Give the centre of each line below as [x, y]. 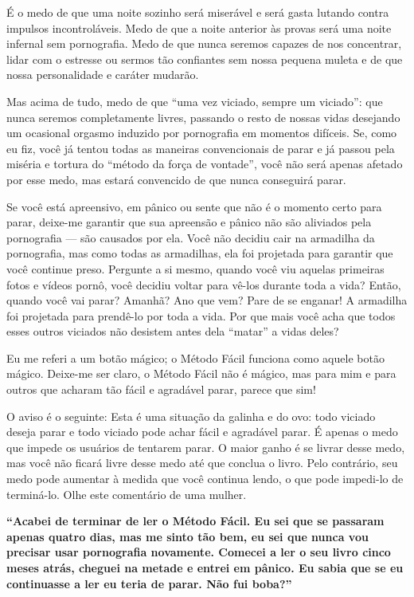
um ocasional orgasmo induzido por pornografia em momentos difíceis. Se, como [202, 133]
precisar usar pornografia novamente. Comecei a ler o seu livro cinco [199, 552]
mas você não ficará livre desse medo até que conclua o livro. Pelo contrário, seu [202, 463]
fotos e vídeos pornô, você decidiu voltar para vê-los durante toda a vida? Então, [204, 284]
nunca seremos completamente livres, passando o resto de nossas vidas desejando [203, 117]
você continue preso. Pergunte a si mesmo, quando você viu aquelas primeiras [195, 268]
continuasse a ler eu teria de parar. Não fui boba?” [149, 583]
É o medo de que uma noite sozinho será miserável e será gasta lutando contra [198, 12]
